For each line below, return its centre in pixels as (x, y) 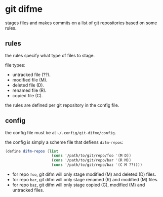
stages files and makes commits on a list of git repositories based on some (81, 23)
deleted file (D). (28, 85)
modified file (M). (30, 79)
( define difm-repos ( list (32, 151)
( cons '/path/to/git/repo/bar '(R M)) (92, 160)
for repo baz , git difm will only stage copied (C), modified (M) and (79, 185)
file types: (15, 65)
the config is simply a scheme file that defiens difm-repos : (64, 142)
